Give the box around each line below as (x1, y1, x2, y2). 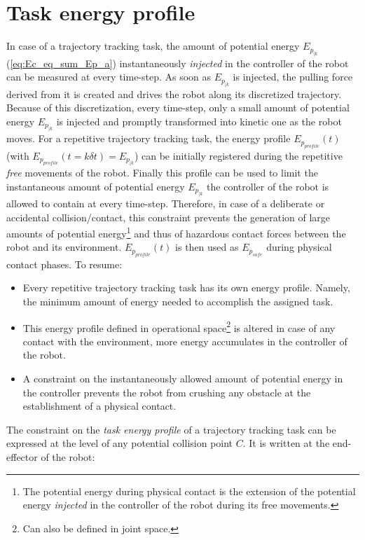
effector (6, 449, 38, 464)
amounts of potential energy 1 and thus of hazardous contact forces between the (6, 224, 346, 240)
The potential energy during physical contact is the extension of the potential (22, 483, 356, 498)
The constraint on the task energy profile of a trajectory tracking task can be (6, 422, 336, 436)
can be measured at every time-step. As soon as (6, 69, 212, 84)
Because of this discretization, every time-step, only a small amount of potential (6, 100, 350, 115)
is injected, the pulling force (233, 69, 353, 84)
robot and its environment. (6, 240, 122, 254)
